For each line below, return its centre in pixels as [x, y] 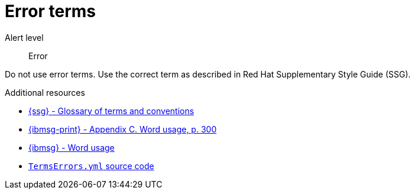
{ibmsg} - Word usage [72, 147]
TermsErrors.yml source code [91, 166]
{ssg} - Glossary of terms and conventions [111, 111]
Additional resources [45, 92]
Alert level [24, 37]
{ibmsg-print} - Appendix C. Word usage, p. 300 [123, 129]
